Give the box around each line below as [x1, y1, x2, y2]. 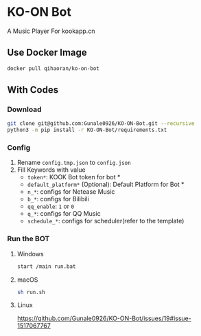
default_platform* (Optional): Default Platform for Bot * [27, 180, 185, 189]
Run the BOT [7, 234, 50, 244]
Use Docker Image [7, 47, 87, 58]
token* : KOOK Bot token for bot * [27, 173, 121, 181]
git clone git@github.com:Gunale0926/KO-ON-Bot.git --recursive [7, 120, 195, 127]
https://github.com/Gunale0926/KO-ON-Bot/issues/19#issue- [16, 314, 192, 323]
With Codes [7, 84, 59, 96]
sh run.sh [16, 289, 46, 295]
